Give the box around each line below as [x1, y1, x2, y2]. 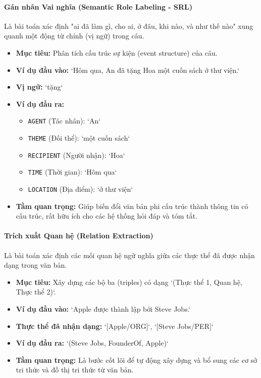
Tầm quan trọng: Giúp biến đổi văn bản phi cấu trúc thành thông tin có [16, 200, 248, 211]
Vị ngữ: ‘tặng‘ [16, 81, 63, 92]
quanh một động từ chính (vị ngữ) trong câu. [4, 30, 144, 41]
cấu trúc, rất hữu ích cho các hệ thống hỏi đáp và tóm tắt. [16, 211, 197, 221]
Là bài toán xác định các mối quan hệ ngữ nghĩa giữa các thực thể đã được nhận [4, 249, 255, 260]
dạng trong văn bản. [4, 260, 67, 270]
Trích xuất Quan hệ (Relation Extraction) [4, 230, 153, 241]
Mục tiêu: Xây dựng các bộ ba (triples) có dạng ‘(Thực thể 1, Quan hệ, [16, 276, 242, 287]
